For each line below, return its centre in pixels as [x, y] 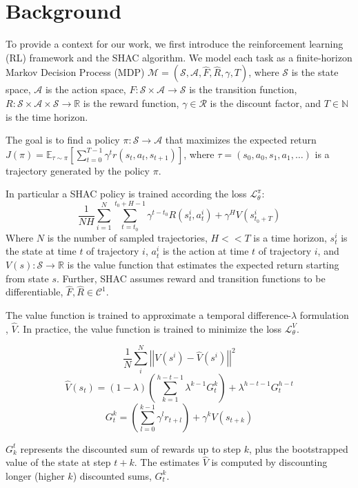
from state [27, 278]
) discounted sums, [112, 475]
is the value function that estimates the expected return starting [203, 264]
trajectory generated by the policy [78, 170]
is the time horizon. [47, 116]
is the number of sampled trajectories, [127, 237]
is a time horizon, [290, 237]
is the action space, [86, 89]
